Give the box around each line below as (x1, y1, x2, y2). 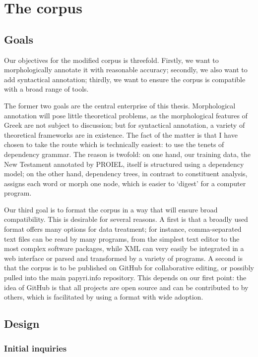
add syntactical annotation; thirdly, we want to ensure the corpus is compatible (4, 74, 246, 84)
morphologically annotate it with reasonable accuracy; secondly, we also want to (4, 64, 248, 75)
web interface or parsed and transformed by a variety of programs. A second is (4, 253, 243, 263)
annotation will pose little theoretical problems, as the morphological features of (4, 110, 248, 120)
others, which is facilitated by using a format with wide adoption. (4, 292, 203, 302)
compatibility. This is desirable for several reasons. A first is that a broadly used (4, 214, 248, 224)
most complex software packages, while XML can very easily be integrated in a (4, 243, 244, 254)
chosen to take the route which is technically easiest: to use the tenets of (4, 139, 224, 150)
